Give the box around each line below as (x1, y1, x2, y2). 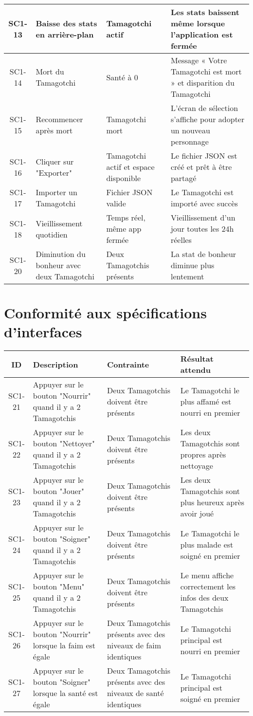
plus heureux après (180, 496, 245, 508)
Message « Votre (170, 55, 227, 66)
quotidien (36, 228, 68, 240)
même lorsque (170, 18, 225, 29)
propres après (180, 449, 226, 460)
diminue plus (170, 259, 215, 271)
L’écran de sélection (170, 102, 238, 113)
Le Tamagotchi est (170, 186, 234, 198)
